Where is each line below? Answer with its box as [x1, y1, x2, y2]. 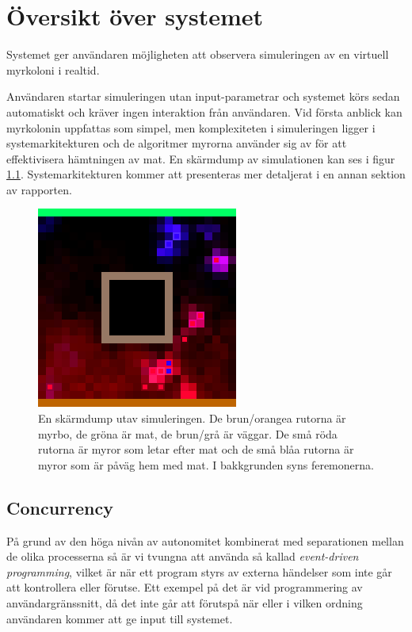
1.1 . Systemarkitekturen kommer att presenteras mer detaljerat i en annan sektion [6, 166, 406, 182]
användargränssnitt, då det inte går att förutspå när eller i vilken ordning [6, 595, 363, 611]
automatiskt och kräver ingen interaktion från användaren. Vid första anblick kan [6, 103, 402, 120]
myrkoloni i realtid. [6, 61, 100, 78]
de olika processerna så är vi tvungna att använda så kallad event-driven [6, 548, 359, 565]
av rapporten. [6, 181, 72, 197]
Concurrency [6, 495, 113, 519]
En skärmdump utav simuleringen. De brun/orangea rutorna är [38, 410, 346, 427]
